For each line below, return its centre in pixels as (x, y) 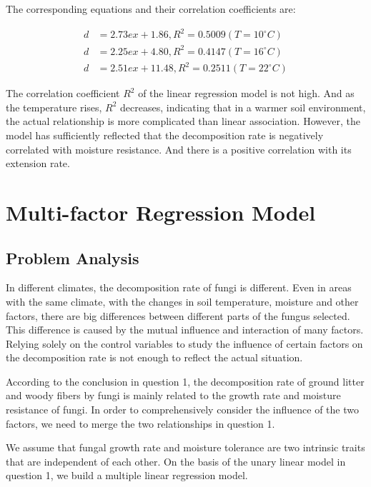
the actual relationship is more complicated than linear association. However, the (183, 121)
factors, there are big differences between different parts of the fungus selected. (178, 315)
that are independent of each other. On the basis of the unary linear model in (176, 461)
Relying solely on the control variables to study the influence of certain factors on (184, 343)
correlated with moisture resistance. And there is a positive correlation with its (179, 149)
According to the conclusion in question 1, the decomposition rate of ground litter (185, 381)
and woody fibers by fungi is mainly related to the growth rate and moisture (173, 395)
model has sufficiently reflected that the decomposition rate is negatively (165, 135)
